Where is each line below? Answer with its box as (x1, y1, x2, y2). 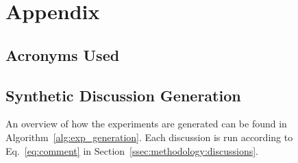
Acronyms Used (5, 44, 120, 65)
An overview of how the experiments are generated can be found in (5, 116, 287, 131)
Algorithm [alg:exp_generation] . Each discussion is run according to (5, 129, 293, 144)
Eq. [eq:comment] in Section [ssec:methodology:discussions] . (5, 143, 258, 158)
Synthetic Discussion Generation (5, 84, 241, 105)
